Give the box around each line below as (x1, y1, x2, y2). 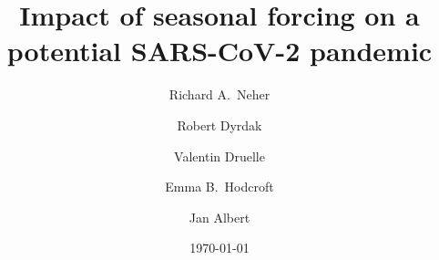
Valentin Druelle (174, 146, 265, 165)
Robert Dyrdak (177, 115, 262, 134)
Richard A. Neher (168, 85, 271, 104)
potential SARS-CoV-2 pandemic (6, 32, 433, 69)
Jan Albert (189, 207, 250, 226)
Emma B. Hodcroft (165, 177, 274, 196)
